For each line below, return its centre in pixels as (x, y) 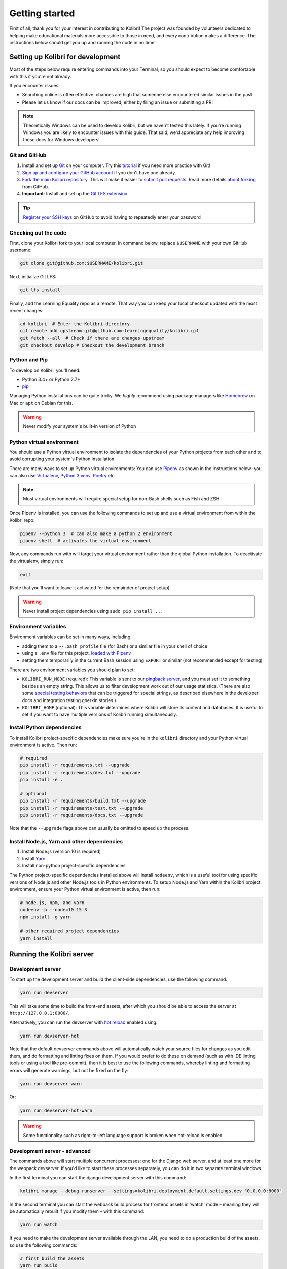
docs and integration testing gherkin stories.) (69, 700)
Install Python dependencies (45, 727)
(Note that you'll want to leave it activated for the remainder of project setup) (89, 588)
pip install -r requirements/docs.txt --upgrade (82, 815)
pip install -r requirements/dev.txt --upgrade (80, 772)
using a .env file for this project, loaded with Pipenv (77, 653)
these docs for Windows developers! (61, 140)
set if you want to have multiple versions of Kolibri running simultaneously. (100, 714)
